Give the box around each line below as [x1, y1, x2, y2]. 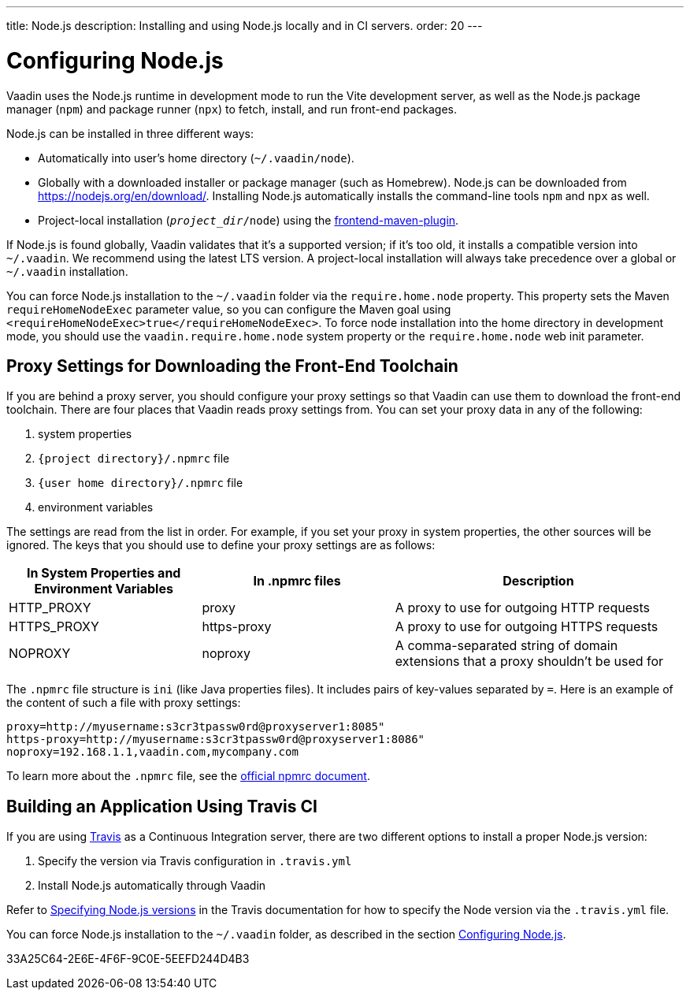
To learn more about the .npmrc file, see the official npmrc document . [6, 769, 370, 783]
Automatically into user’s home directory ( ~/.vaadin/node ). [38, 151, 354, 165]
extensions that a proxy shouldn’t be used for [395, 653, 664, 670]
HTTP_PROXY [9, 600, 91, 616]
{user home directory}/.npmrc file [38, 476, 243, 490]
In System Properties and [26, 565, 181, 582]
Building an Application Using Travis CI [6, 796, 317, 816]
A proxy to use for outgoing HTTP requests [395, 600, 650, 616]
